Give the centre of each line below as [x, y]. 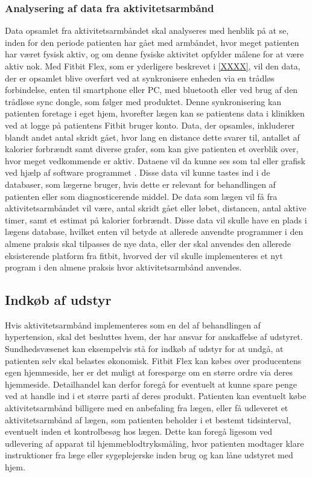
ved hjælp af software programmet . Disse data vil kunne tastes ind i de [138, 172]
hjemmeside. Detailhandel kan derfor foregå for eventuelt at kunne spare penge [151, 384]
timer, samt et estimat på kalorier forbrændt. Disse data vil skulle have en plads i [156, 219]
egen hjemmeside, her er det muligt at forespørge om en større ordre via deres [149, 372]
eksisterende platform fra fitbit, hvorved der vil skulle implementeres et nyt [144, 255]
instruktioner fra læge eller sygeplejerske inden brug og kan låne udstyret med [149, 455]
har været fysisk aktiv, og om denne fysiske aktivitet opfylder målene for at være [154, 54]
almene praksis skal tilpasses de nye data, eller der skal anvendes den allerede [148, 243]
